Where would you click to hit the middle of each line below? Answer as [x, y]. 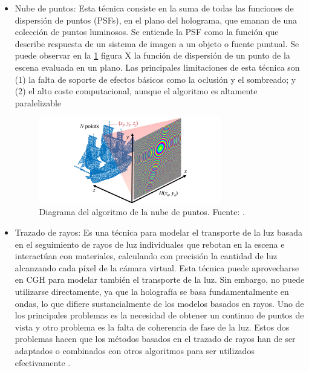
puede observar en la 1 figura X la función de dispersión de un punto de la [152, 55]
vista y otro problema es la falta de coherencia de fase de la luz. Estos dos [152, 327]
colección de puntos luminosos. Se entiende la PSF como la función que [147, 32]
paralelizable [38, 102]
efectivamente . [43, 362]
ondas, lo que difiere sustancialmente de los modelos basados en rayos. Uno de [159, 303]
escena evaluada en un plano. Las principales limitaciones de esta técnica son [157, 67]
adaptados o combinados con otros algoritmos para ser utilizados [135, 350]
